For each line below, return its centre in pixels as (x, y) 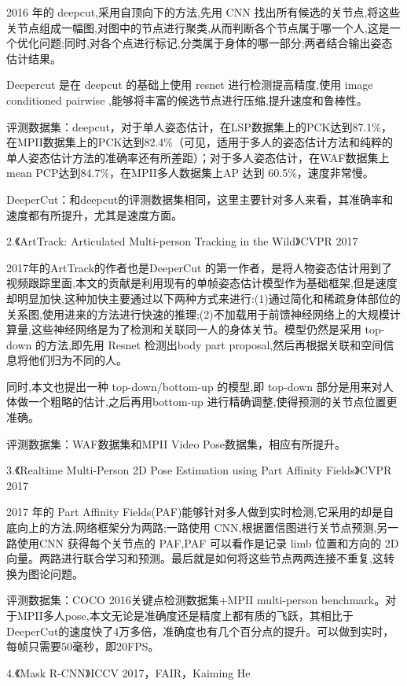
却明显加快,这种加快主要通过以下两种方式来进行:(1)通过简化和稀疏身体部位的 (203, 298)
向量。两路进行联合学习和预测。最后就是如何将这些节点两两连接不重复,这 (195, 558)
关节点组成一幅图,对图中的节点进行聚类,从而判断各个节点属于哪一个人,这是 (198, 27)
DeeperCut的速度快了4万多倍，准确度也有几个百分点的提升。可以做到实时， (200, 631)
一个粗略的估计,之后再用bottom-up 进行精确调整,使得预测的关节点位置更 (213, 402)
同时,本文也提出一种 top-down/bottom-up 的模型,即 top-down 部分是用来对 (194, 386)
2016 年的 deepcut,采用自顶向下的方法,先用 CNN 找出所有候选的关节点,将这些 (203, 12)
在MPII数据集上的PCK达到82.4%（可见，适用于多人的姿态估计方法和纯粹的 (200, 142)
